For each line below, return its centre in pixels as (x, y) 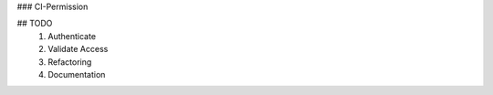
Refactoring (70, 62)
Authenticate (72, 36)
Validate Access (78, 49)
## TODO (35, 24)
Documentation (77, 74)
